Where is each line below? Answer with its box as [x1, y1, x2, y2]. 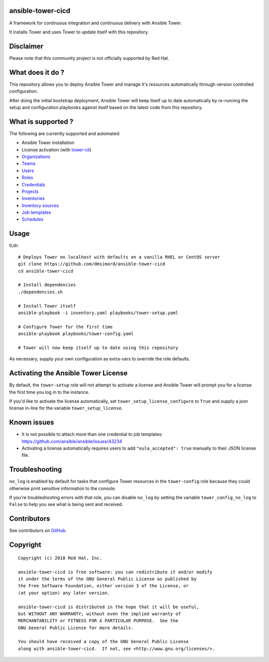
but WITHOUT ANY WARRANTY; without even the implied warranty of [18, 611, 181, 617]
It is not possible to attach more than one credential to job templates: [21, 431, 163, 437]
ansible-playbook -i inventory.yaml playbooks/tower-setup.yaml [18, 310, 179, 316]
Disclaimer [9, 42, 43, 50]
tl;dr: [9, 242, 19, 249]
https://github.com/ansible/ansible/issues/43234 [21, 438, 123, 444]
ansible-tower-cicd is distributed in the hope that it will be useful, [18, 604, 199, 610]
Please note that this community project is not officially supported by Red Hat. [9, 55, 169, 61]
